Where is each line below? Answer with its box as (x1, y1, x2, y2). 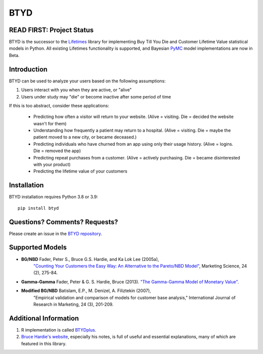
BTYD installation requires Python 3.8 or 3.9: (9, 194, 98, 200)
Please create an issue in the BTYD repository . (9, 231, 102, 236)
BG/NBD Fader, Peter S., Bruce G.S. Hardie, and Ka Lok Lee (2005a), (21, 256, 159, 262)
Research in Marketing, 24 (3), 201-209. (33, 301, 114, 307)
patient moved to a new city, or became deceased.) (33, 134, 137, 140)
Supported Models (9, 243, 67, 252)
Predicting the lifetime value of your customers (33, 168, 128, 174)
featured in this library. (21, 340, 67, 346)
